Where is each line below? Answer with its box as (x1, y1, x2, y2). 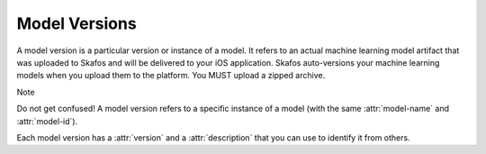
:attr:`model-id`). (16, 115, 78, 126)
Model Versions (16, 14, 137, 33)
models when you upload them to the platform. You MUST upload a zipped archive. (16, 70, 326, 81)
